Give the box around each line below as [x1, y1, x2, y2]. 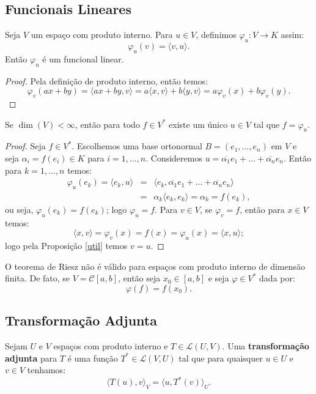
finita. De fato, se [5, 272, 70, 284]
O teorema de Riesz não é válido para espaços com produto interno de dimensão [5, 259, 305, 272]
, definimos [196, 28, 237, 41]
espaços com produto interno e [53, 340, 168, 352]
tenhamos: [27, 363, 66, 376]
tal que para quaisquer [178, 351, 263, 364]
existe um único [169, 117, 228, 130]
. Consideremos [145, 151, 202, 164]
